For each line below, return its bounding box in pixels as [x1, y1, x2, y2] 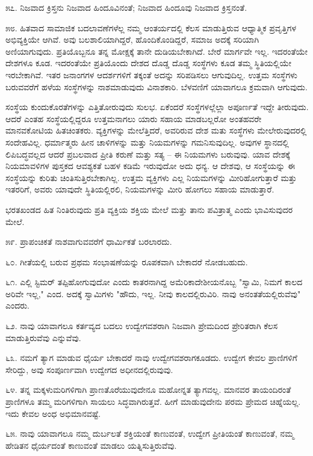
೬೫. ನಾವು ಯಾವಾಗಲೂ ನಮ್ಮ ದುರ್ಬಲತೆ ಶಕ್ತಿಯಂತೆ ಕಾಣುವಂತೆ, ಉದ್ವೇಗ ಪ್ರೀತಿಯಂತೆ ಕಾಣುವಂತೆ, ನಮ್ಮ [5, 427, 294, 440]
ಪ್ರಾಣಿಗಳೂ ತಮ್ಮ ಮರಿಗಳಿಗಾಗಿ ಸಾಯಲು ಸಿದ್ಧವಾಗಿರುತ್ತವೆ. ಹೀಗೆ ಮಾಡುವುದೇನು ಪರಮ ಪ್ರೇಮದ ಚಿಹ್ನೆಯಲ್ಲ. [5, 395, 301, 408]
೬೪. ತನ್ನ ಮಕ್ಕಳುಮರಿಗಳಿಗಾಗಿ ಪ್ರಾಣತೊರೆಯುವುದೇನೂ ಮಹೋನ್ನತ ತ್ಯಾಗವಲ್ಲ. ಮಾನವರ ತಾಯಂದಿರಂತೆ [5, 383, 291, 396]
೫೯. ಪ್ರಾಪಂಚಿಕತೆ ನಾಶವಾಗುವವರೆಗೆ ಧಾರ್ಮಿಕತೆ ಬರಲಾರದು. [5, 235, 172, 248]
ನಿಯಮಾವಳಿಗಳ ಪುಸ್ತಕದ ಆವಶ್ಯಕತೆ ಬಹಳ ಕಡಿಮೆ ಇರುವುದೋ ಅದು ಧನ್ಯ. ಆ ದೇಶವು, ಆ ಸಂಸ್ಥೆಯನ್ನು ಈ [5, 159, 296, 172]
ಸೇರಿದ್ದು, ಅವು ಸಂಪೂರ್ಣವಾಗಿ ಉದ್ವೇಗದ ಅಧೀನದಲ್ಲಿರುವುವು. [5, 363, 173, 375]
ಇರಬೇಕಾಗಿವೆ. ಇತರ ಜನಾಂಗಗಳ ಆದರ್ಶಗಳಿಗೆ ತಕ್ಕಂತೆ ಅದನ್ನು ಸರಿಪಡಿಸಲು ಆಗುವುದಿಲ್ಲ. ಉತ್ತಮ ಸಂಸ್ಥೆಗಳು [5, 68, 298, 81]
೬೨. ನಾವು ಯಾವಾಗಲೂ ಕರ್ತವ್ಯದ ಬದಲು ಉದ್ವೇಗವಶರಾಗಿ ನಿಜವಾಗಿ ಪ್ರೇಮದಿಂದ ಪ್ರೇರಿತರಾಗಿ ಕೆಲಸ [5, 319, 278, 332]
